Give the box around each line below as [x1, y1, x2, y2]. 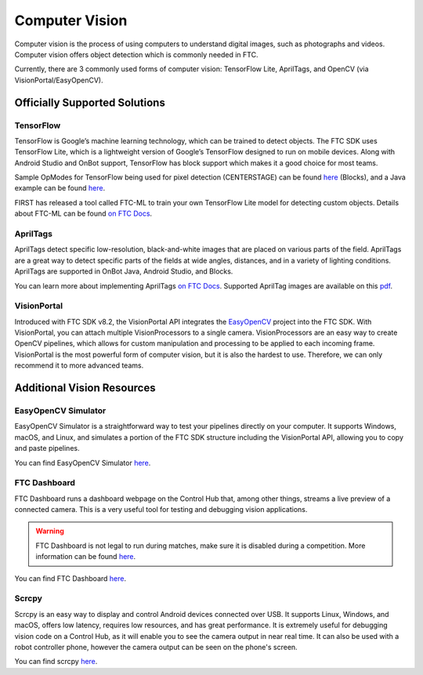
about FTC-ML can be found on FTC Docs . [14, 209, 153, 219]
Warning [35, 526, 64, 536]
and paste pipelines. [14, 444, 80, 453]
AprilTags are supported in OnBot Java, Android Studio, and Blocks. [14, 267, 233, 276]
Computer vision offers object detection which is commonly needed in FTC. [14, 49, 258, 59]
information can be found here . [35, 552, 136, 561]
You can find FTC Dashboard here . [14, 573, 127, 583]
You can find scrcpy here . [14, 657, 98, 666]
